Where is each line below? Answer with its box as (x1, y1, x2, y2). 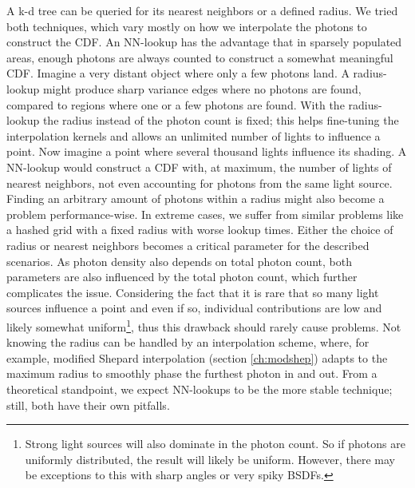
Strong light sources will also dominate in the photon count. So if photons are (25, 435, 405, 452)
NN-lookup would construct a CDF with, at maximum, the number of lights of (6, 158, 392, 175)
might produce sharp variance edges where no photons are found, (42, 80, 362, 97)
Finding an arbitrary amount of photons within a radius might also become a (6, 190, 385, 207)
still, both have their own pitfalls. (6, 396, 170, 413)
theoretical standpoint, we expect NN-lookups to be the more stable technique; (6, 380, 393, 397)
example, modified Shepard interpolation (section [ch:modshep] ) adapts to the (6, 349, 388, 366)
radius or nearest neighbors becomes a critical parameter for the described (6, 236, 370, 253)
